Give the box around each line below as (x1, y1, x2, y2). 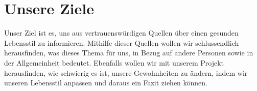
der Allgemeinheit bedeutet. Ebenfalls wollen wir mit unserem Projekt (4, 57, 224, 68)
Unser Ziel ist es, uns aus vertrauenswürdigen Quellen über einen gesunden (4, 27, 239, 38)
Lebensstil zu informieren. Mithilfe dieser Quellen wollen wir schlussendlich (4, 37, 239, 48)
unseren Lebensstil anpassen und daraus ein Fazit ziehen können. (4, 77, 208, 88)
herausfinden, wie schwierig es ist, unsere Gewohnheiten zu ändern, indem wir (4, 67, 248, 78)
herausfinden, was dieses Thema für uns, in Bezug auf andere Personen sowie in (4, 47, 253, 58)
